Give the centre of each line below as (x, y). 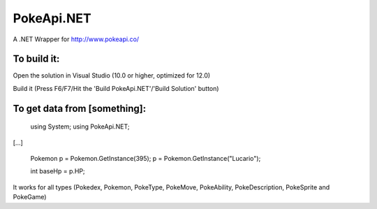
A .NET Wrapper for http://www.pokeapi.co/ (76, 39)
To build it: (36, 59)
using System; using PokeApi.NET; (80, 127)
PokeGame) (30, 197)
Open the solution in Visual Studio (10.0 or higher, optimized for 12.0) (112, 75)
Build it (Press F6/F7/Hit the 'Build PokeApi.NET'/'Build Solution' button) (116, 88)
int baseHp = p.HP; (58, 171)
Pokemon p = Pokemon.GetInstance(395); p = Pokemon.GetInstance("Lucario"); (146, 159)
